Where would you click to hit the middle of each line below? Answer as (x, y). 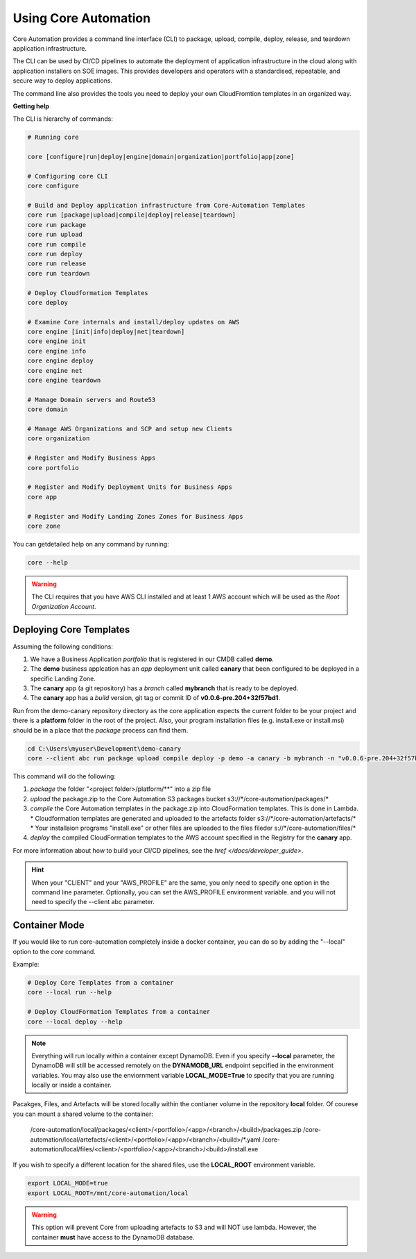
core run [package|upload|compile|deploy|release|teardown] (132, 215)
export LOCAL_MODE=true (68, 1183)
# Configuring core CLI (68, 176)
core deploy (48, 302)
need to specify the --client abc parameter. (93, 902)
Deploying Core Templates (71, 629)
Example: (26, 964)
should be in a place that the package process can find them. (101, 730)
